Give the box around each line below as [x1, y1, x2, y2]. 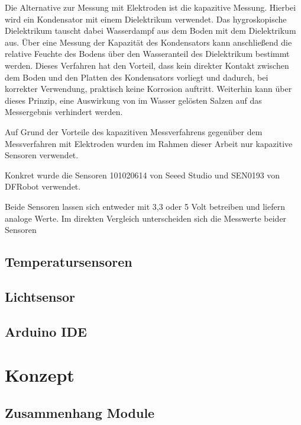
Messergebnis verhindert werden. [5, 106, 123, 118]
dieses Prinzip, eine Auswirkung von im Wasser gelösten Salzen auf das [5, 94, 262, 106]
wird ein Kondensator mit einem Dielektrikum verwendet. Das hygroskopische [5, 12, 287, 25]
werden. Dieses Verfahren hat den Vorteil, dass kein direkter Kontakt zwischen [5, 59, 289, 71]
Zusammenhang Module [5, 403, 155, 421]
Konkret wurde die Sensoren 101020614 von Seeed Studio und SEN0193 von [5, 168, 280, 181]
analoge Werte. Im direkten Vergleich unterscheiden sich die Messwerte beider [5, 212, 287, 224]
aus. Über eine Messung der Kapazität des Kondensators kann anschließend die [5, 36, 292, 48]
